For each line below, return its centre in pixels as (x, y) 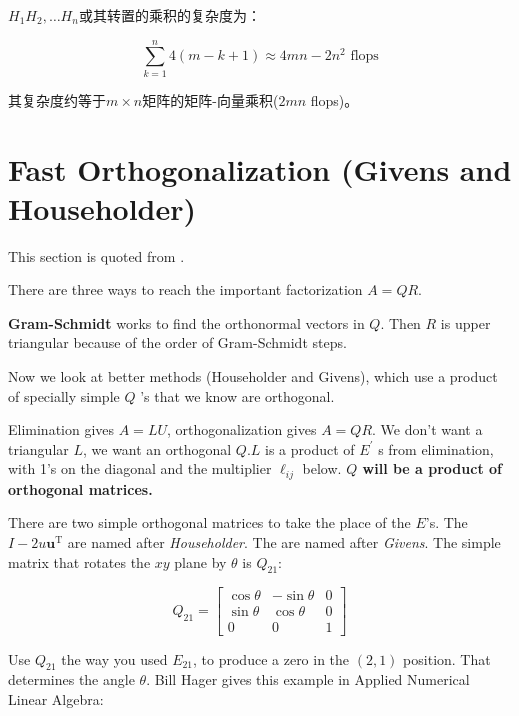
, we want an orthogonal (157, 448)
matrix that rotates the (79, 561)
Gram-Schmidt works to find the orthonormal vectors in (186, 322)
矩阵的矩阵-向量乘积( (210, 99)
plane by (200, 561)
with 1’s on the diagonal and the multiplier (140, 468)
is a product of (310, 448)
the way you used (114, 658)
